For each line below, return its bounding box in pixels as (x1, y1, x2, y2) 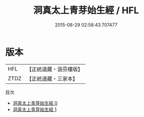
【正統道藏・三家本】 (26, 75, 78, 82)
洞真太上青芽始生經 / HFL (33, 5, 139, 16)
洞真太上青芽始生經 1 (12, 106, 57, 112)
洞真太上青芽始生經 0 (12, 100, 58, 106)
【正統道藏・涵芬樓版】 (26, 66, 84, 73)
